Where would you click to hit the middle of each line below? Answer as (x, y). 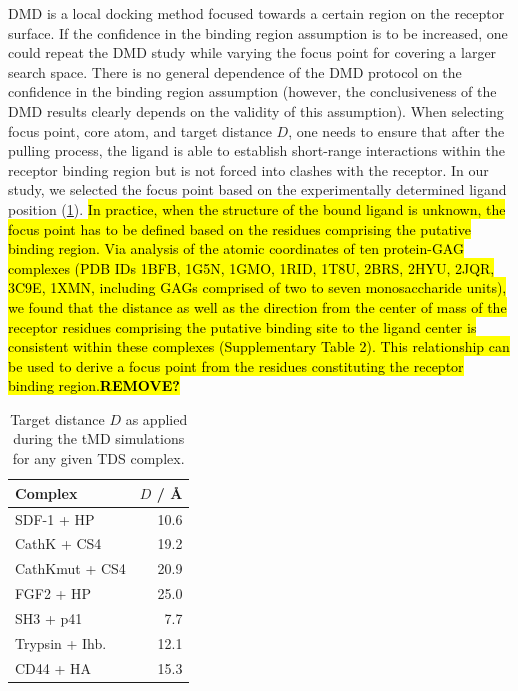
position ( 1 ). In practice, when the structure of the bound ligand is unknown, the (257, 208)
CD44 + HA (53, 667)
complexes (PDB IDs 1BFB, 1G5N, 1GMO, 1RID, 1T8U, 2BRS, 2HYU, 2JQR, (251, 267)
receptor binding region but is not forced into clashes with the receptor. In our (248, 169)
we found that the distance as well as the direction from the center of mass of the (257, 306)
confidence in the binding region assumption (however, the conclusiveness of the (252, 91)
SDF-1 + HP (55, 518)
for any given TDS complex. (98, 458)
